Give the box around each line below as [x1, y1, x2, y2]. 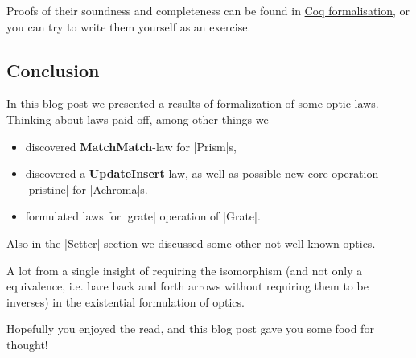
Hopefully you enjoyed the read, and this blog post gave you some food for [6, 320, 374, 337]
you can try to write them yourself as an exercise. [6, 18, 251, 35]
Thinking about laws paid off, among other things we [6, 110, 269, 127]
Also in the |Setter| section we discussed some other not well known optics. [6, 234, 376, 251]
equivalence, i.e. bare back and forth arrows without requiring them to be [6, 278, 369, 294]
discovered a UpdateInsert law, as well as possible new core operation [25, 165, 379, 182]
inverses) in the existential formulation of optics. [6, 293, 245, 310]
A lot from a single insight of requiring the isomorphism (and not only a [6, 261, 363, 278]
